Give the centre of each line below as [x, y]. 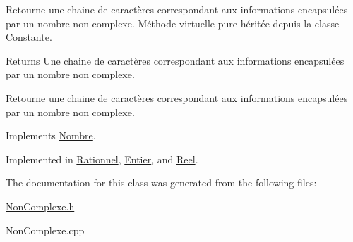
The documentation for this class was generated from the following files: [161, 183]
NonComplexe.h [40, 206]
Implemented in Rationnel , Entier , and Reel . [102, 159]
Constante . [29, 37]
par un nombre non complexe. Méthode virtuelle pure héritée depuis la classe [173, 23]
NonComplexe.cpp [45, 230]
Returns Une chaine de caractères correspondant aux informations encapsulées [175, 60]
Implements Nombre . [51, 135]
